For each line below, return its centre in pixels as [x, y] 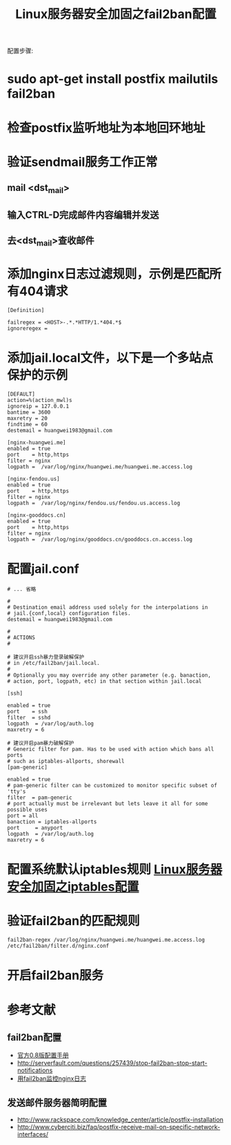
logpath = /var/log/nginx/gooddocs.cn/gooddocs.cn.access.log [100, 540]
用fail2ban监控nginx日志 [51, 1079]
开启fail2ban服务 [56, 975]
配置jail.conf [43, 569]
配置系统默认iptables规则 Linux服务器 [115, 870]
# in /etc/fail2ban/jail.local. [53, 663]
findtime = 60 [28, 425]
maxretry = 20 [28, 419]
